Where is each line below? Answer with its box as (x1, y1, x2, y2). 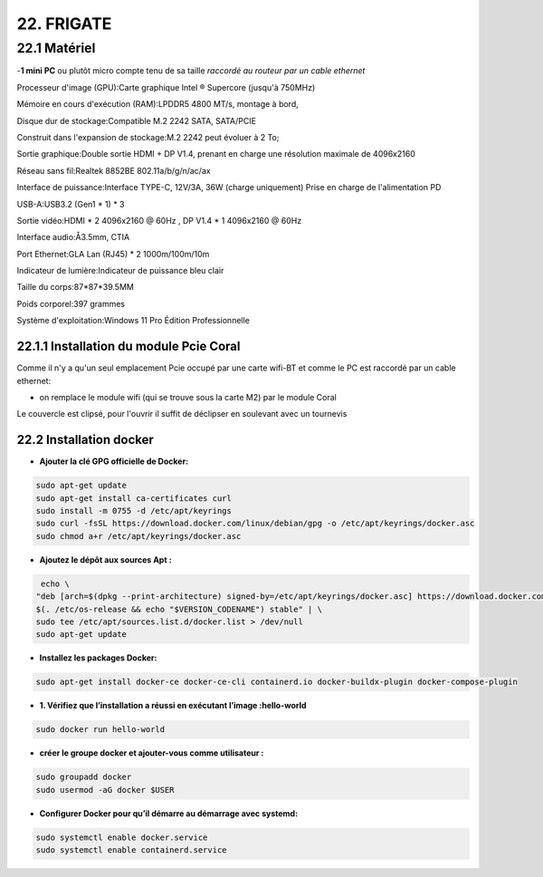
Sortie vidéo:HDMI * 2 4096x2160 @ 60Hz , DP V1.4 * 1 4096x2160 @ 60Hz (16, 215, 302, 226)
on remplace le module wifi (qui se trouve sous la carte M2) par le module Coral (39, 391, 337, 402)
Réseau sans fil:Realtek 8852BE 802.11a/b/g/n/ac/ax (16, 165, 212, 176)
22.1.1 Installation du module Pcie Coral (16, 339, 241, 354)
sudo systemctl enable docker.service (35, 832, 208, 843)
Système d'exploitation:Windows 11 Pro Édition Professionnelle (16, 315, 251, 326)
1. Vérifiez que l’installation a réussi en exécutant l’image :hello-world (39, 700, 307, 711)
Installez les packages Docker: (39, 652, 157, 663)
